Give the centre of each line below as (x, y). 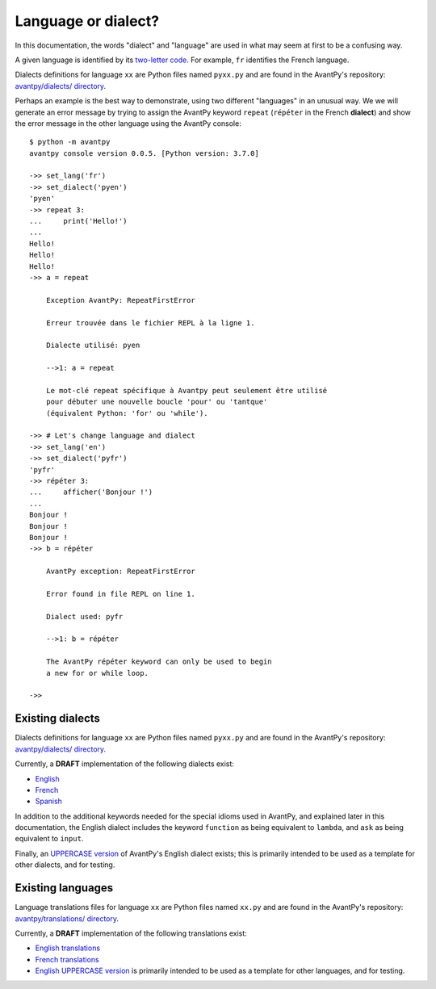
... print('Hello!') (78, 221)
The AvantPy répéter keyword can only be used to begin (159, 662)
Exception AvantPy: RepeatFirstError (120, 300)
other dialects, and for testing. (65, 865)
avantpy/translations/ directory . (67, 918)
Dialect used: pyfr (84, 616)
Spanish (48, 801)
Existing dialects (58, 719)
